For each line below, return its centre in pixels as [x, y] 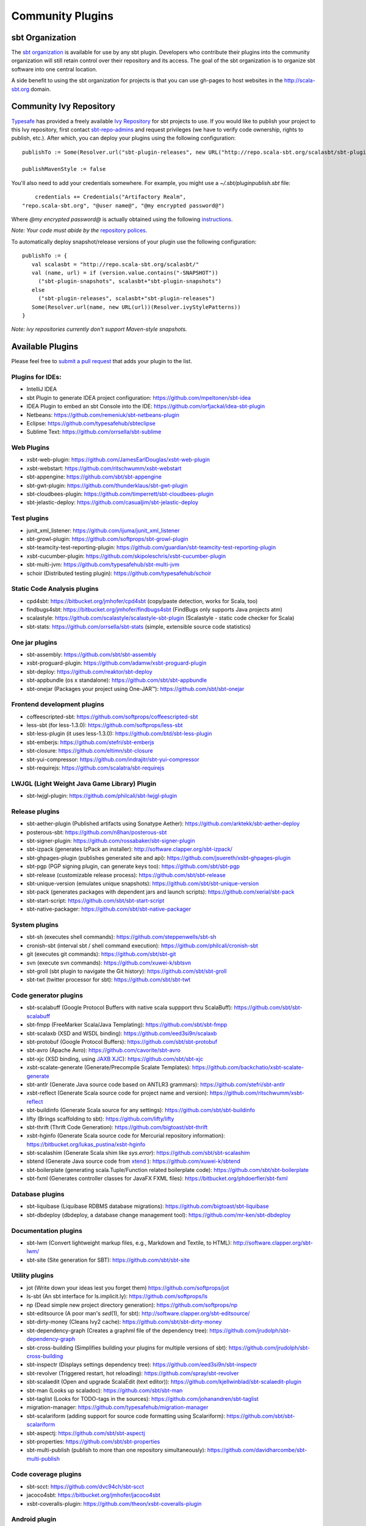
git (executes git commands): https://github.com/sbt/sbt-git [101, 954]
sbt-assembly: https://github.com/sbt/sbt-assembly [91, 654]
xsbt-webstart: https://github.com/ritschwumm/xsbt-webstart [104, 468]
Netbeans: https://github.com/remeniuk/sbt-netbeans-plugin [103, 414]
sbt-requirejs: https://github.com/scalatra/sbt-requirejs [95, 768]
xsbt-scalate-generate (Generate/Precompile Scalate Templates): [109, 1068]
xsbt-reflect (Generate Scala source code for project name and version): [117, 1093]
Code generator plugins [47, 996]
